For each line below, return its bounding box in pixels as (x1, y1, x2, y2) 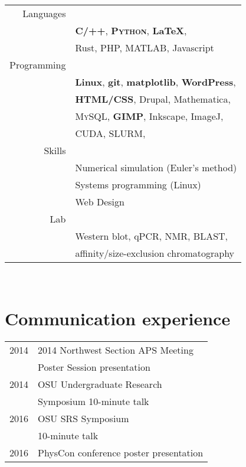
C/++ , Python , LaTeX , (75, 24, 187, 37)
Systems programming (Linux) (75, 178, 201, 191)
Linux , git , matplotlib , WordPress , (75, 75, 236, 89)
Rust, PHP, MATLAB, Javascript (75, 41, 214, 54)
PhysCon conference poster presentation (38, 445, 204, 459)
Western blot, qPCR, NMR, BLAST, (75, 229, 228, 243)
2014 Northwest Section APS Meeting (38, 342, 193, 357)
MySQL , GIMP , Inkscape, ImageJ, (75, 109, 224, 123)
